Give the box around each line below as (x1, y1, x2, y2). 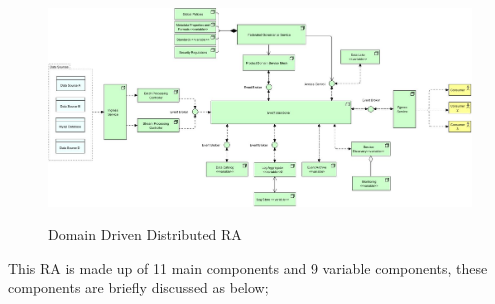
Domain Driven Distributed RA (48, 224, 242, 245)
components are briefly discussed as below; (8, 277, 269, 298)
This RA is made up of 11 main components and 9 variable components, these (8, 257, 488, 278)
